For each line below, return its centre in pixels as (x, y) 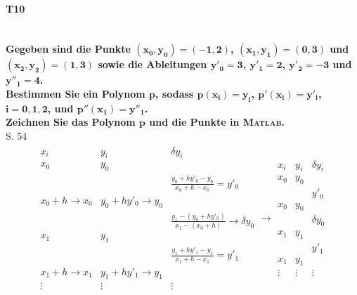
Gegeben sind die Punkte (68, 49)
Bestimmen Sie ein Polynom (76, 93)
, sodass (175, 93)
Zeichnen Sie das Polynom (71, 122)
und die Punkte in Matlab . (217, 122)
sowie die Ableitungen (152, 64)
